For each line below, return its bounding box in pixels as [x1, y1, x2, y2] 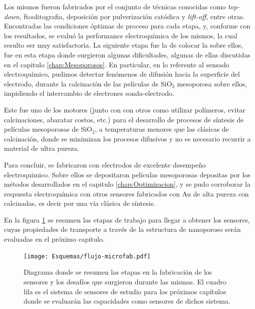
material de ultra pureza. [4, 143, 79, 153]
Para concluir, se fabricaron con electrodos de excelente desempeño [4, 159, 206, 169]
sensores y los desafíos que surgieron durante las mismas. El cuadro [24, 276, 226, 286]
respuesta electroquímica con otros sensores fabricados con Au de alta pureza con [4, 188, 249, 198]
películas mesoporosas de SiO [4, 124, 93, 134]
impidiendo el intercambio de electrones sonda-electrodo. [4, 88, 174, 98]
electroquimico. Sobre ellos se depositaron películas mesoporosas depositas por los [4, 169, 251, 179]
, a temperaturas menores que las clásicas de [95, 124, 229, 134]
